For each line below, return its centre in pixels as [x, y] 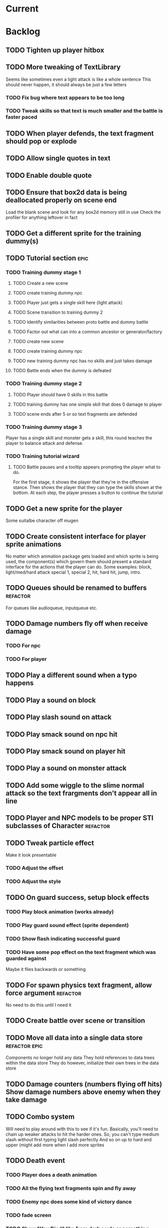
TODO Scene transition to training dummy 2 [58, 312]
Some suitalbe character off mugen [42, 521]
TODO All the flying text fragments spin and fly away [71, 1188]
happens [20, 683]
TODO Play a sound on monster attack [66, 768]
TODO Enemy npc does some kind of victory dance [69, 1201]
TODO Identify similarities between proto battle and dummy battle [80, 322]
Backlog [23, 32]
